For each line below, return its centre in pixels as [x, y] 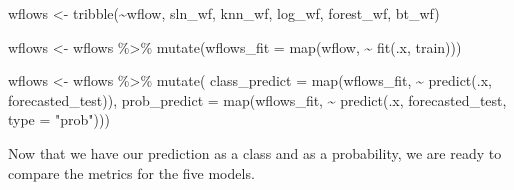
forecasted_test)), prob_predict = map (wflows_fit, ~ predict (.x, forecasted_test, [257, 99]
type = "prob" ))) [59, 119]
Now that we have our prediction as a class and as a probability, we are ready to [255, 152]
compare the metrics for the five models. [131, 172]
